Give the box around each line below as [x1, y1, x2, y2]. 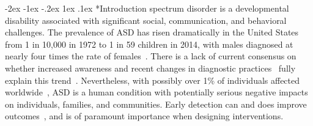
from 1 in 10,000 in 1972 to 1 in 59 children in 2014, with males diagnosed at [5, 37, 293, 50]
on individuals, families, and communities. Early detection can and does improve [5, 97, 307, 110]
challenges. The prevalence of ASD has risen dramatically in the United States [5, 26, 299, 39]
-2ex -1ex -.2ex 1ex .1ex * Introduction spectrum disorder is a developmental [5, 2, 289, 14]
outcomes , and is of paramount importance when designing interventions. [5, 109, 284, 122]
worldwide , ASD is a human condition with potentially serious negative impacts [5, 86, 308, 98]
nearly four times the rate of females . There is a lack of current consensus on [5, 50, 296, 62]
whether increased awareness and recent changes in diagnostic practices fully [5, 61, 296, 74]
